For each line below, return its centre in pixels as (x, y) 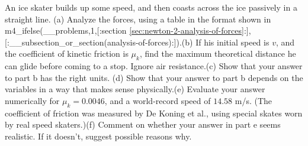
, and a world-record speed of (158, 100)
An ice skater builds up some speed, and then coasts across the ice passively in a (151, 7)
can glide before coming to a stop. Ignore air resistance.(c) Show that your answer (154, 66)
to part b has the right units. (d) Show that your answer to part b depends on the (154, 77)
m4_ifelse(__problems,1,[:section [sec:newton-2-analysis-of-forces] (124, 30)
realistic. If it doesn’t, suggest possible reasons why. (98, 136)
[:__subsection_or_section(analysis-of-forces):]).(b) (99, 42)
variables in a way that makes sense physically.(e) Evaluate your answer (135, 89)
